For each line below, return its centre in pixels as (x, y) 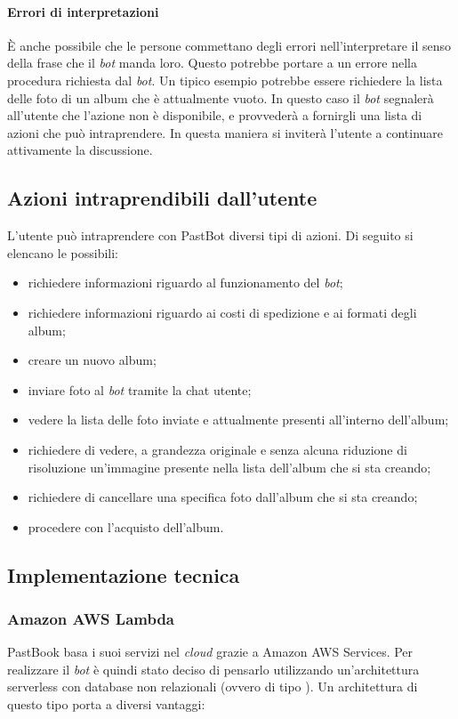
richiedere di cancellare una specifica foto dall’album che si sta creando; (223, 497)
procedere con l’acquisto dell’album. (126, 526)
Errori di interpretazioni (83, 11)
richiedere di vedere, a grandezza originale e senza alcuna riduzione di (217, 449)
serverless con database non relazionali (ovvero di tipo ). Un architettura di (213, 687)
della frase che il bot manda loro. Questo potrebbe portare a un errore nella (212, 63)
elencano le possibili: (63, 252)
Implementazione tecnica (124, 574)
